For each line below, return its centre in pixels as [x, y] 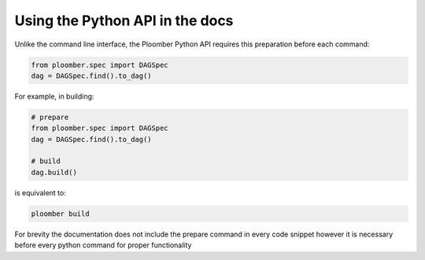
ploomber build [60, 214]
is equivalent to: [40, 192]
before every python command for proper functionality [103, 245]
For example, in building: [54, 96]
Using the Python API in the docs [124, 20]
